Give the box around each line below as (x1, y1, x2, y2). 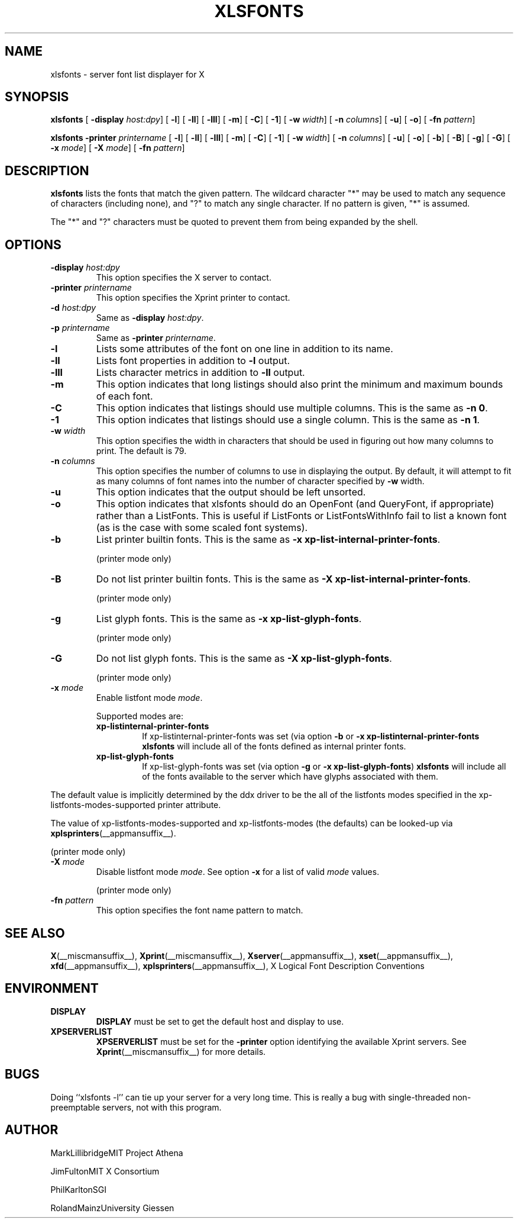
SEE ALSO (5, 925, 65, 941)
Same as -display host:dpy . (96, 313, 204, 323)
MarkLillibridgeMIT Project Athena (50, 1147, 183, 1158)
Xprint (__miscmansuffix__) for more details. (96, 1046, 266, 1057)
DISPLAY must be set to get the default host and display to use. (96, 1016, 344, 1026)
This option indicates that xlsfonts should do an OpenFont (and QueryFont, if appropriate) (96, 498, 494, 510)
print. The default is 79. (96, 446, 187, 456)
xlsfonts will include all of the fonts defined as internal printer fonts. (142, 741, 406, 752)
